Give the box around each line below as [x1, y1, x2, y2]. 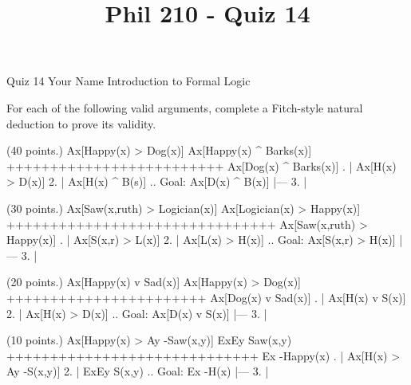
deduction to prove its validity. [6, 115, 156, 132]
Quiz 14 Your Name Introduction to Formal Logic [6, 73, 251, 89]
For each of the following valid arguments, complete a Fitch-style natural [6, 99, 363, 116]
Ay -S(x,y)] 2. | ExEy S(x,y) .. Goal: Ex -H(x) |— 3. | [6, 363, 269, 379]
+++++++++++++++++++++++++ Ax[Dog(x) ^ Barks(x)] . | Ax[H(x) [6, 157, 397, 174]
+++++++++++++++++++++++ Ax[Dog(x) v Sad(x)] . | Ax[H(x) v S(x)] [6, 289, 406, 305]
